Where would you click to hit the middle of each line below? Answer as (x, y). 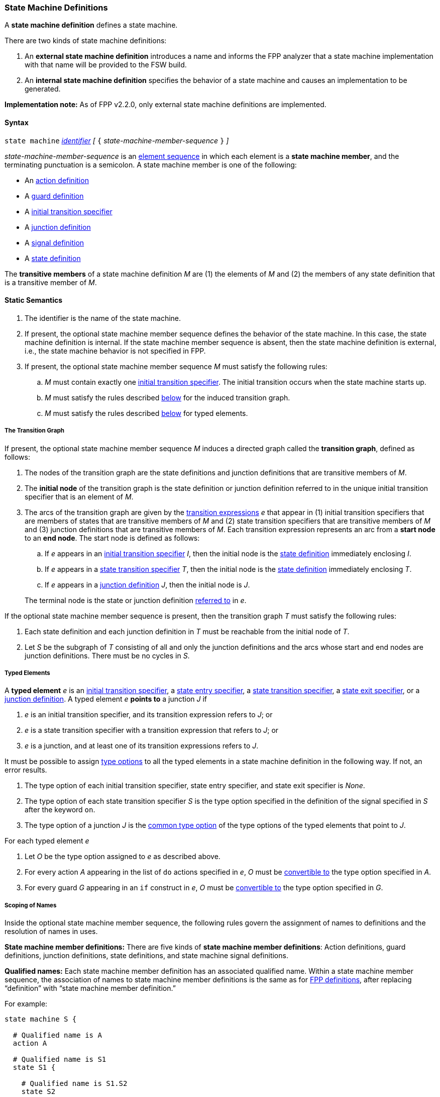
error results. (26, 770)
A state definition (53, 258)
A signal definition (54, 242)
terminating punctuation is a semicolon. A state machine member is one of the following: (151, 164)
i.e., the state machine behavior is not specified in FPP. (115, 351)
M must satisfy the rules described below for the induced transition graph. (168, 397)
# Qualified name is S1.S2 (74, 1084)
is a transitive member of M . (51, 282)
